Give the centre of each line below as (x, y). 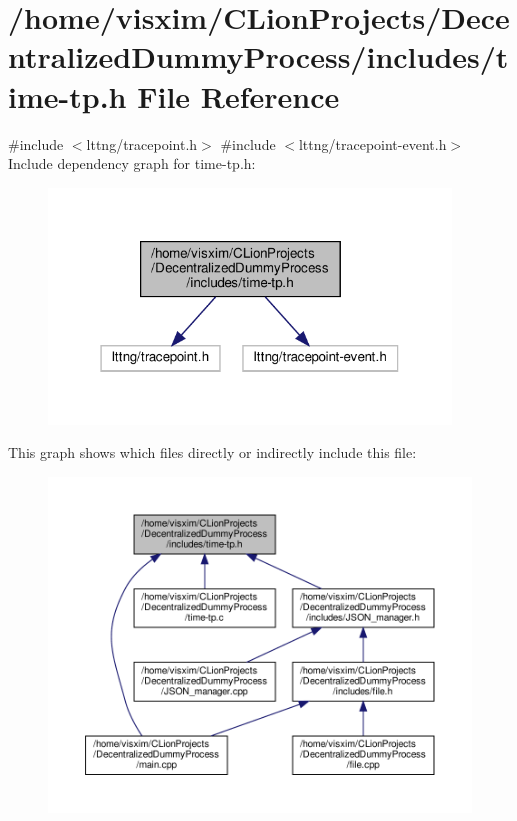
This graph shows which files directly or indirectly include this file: (212, 452)
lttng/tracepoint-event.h (372, 143)
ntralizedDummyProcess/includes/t (258, 56)
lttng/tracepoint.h (142, 143)
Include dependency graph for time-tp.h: (132, 163)
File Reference (238, 95)
